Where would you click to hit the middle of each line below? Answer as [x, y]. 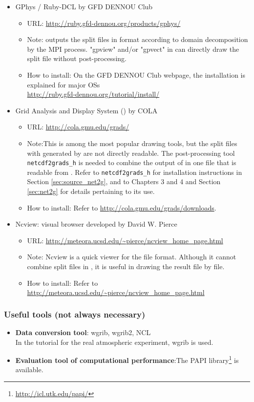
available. [29, 370]
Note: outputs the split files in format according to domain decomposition [138, 39]
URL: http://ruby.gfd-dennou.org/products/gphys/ [104, 23]
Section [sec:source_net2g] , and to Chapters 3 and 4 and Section [124, 181]
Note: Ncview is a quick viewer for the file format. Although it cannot [132, 257]
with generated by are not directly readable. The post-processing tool [131, 153]
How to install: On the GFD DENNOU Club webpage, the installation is [136, 74]
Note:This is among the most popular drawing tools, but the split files [132, 143]
